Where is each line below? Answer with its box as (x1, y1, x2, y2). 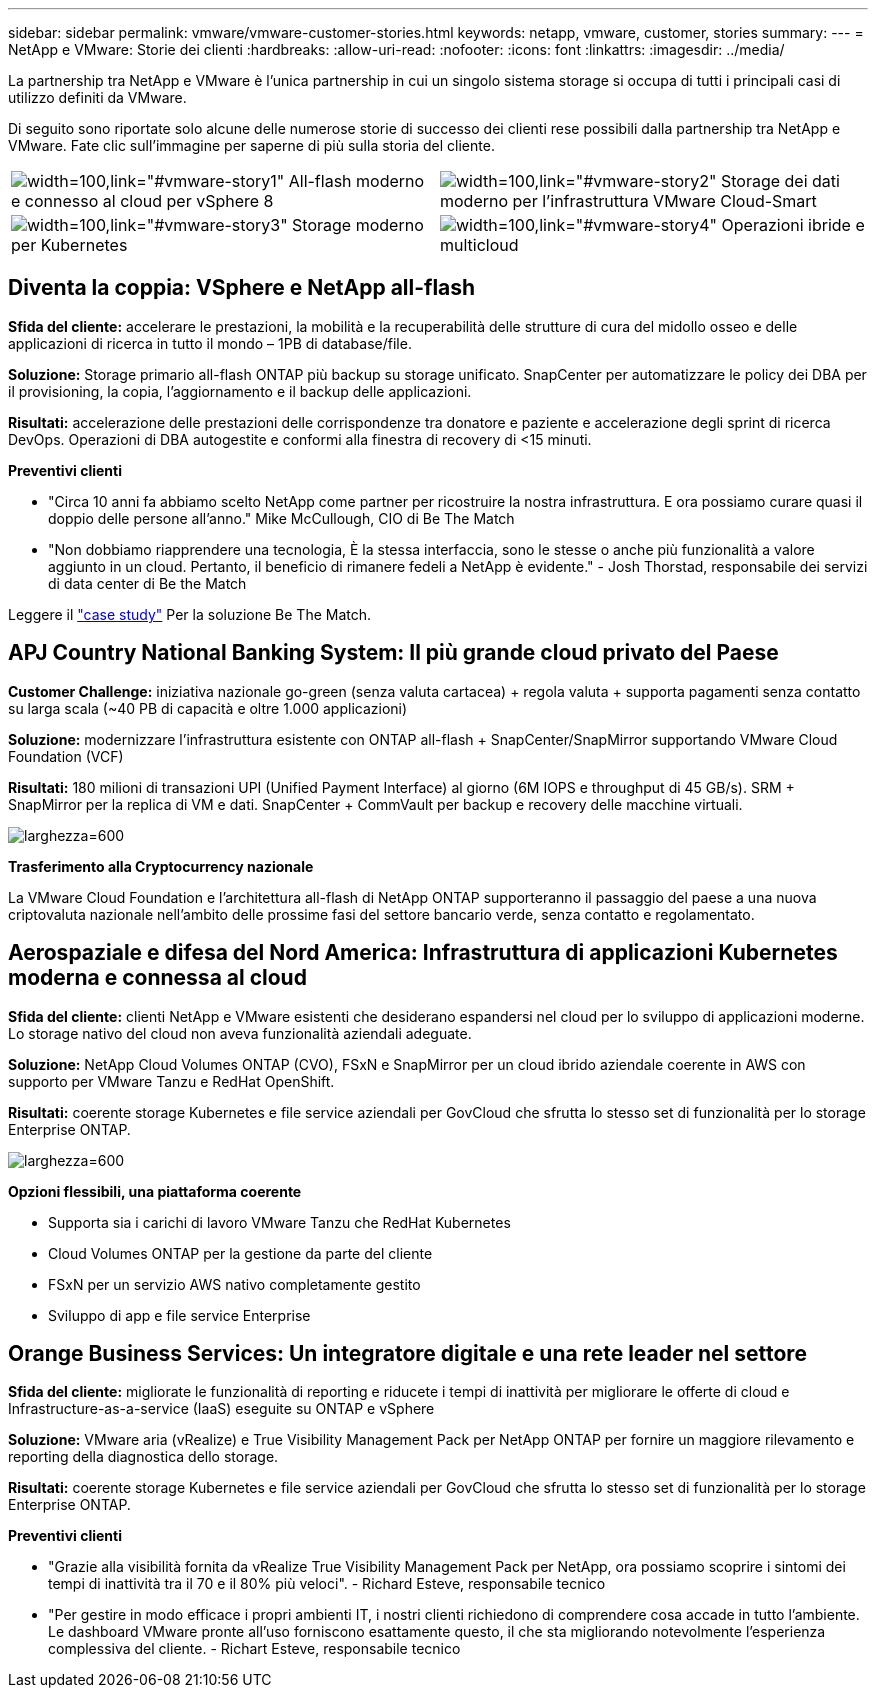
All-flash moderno (288, 171, 425, 191)
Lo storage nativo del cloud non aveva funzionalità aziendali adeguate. (8, 1024, 472, 1042)
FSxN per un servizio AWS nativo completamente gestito (48, 1275, 421, 1293)
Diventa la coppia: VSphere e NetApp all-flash (8, 275, 476, 301)
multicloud (440, 235, 519, 255)
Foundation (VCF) (8, 747, 124, 765)
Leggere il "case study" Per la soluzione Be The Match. (8, 605, 372, 623)
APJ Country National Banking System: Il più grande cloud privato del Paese (8, 640, 779, 666)
